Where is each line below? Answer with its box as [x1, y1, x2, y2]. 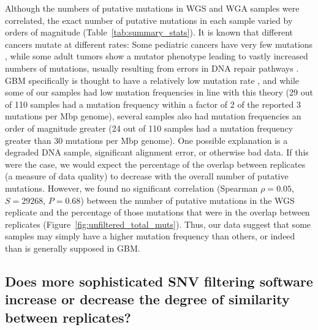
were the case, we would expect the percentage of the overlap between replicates [5, 157, 306, 170]
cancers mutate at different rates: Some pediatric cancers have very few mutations [5, 37, 313, 50]
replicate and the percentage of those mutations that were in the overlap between [5, 206, 310, 219]
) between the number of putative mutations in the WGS [80, 193, 295, 206]
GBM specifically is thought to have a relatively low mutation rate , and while [5, 73, 300, 86]
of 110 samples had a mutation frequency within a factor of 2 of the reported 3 [5, 97, 301, 110]
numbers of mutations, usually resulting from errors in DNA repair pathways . [5, 61, 299, 74]
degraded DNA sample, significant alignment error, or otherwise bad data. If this [5, 146, 309, 159]
